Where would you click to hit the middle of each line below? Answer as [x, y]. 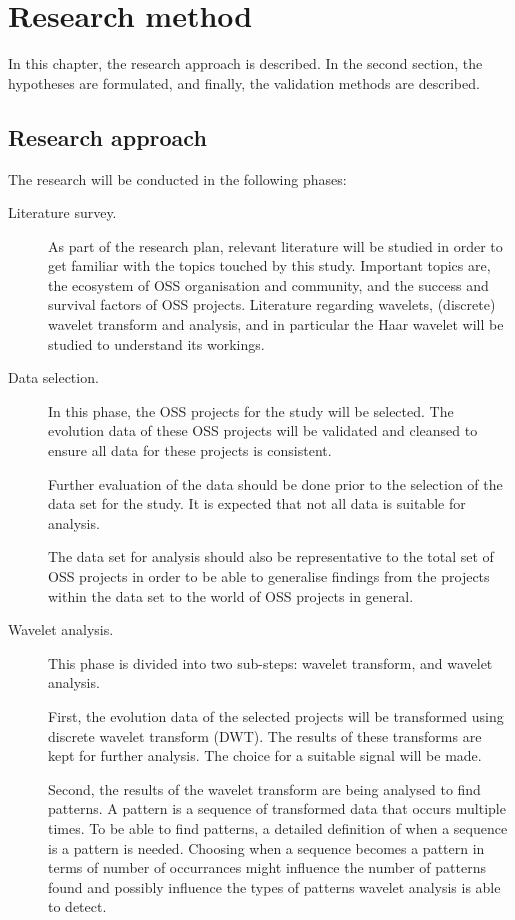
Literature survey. [62, 212]
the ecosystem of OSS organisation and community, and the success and [268, 284]
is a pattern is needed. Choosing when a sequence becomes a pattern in [266, 847]
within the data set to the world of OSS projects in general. [231, 595]
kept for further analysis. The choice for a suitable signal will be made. [265, 755]
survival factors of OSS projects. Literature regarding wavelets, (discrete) [272, 304]
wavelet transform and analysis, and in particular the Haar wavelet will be [276, 324]
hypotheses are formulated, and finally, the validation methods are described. [244, 82]
